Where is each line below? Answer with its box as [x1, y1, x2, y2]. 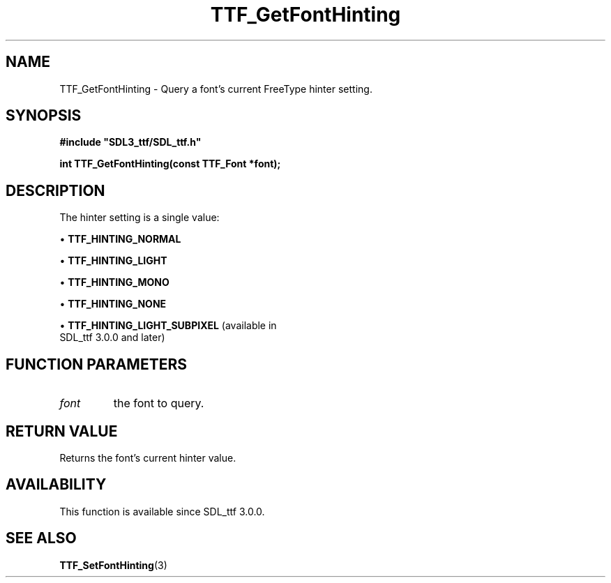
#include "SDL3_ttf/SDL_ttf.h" [59, 136, 202, 149]
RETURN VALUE [6, 422, 118, 440]
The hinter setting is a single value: [59, 211, 220, 224]
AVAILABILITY [6, 476, 107, 494]
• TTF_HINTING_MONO [59, 276, 169, 289]
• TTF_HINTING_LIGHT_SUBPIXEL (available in [59, 319, 277, 332]
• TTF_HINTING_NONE [59, 298, 167, 310]
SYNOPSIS [6, 107, 82, 125]
